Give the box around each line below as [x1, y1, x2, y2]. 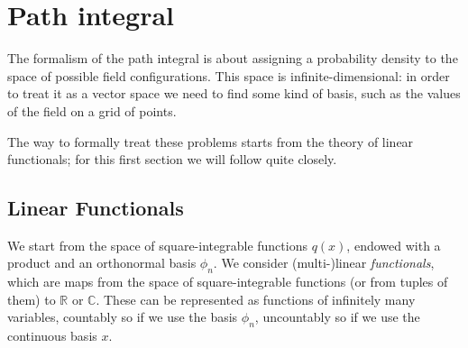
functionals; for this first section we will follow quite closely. [7, 150, 337, 169]
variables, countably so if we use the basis [7, 307, 238, 326]
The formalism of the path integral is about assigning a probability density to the [7, 49, 458, 68]
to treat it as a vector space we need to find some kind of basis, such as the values [7, 84, 461, 103]
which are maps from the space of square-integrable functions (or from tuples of [7, 272, 448, 291]
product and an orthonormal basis [7, 253, 197, 272]
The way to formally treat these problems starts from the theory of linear [7, 132, 414, 151]
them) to [7, 289, 56, 308]
